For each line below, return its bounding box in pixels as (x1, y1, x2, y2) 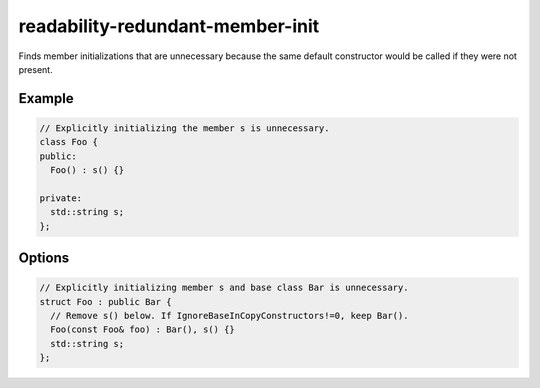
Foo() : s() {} (50, 165, 125, 176)
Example (18, 90, 74, 107)
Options (18, 250, 70, 267)
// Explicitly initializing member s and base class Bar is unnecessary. (39, 282, 409, 294)
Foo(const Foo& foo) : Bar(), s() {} (50, 324, 235, 335)
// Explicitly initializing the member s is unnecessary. (39, 122, 330, 134)
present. (18, 63, 54, 75)
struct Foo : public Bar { (39, 296, 172, 307)
